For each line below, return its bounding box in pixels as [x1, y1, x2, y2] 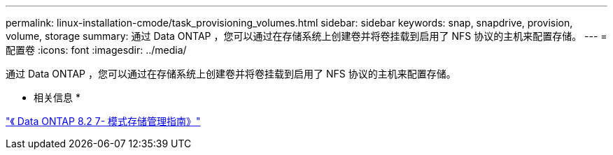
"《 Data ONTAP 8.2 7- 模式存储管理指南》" [6, 115, 201, 127]
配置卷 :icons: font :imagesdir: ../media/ [6, 44, 187, 56]
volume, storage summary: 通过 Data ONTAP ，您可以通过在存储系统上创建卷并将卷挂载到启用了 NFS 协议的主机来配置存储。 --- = [6, 30, 607, 42]
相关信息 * [34, 91, 80, 103]
